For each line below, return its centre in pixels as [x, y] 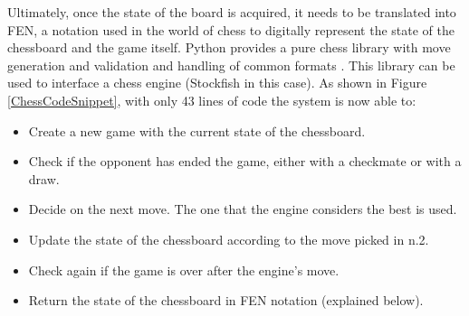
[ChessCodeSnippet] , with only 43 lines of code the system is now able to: [212, 100]
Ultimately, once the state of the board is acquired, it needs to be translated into [232, 12]
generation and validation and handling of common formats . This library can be [231, 65]
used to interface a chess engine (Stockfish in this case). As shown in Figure [217, 83]
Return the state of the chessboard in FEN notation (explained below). [226, 300]
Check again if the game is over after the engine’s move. [184, 270]
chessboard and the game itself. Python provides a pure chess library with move [229, 47]
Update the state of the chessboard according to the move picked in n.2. [229, 239]
